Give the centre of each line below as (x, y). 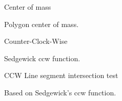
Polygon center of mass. (42, 24)
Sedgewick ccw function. (42, 58)
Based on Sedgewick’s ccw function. (60, 92)
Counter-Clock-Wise (36, 41)
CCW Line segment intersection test (61, 75)
